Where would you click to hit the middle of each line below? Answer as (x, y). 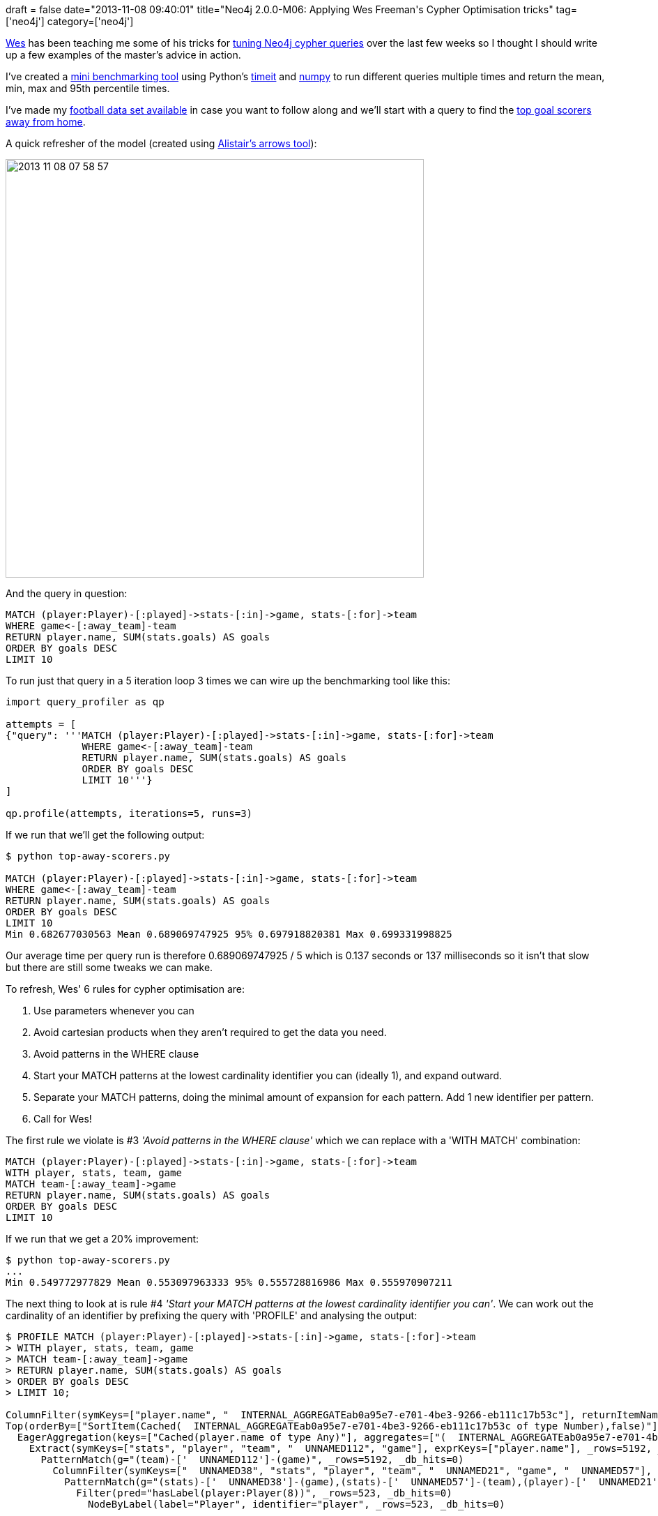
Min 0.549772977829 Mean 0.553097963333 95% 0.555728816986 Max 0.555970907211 (229, 1282)
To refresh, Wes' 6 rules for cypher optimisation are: (125, 989)
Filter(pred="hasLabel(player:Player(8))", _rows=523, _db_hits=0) (264, 1493)
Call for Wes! (63, 1119)
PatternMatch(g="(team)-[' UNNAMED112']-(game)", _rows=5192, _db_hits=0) (252, 1459)
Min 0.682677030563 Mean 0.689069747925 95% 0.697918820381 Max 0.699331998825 (229, 934)
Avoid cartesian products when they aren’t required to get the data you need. (210, 1032)
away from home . (46, 122)
